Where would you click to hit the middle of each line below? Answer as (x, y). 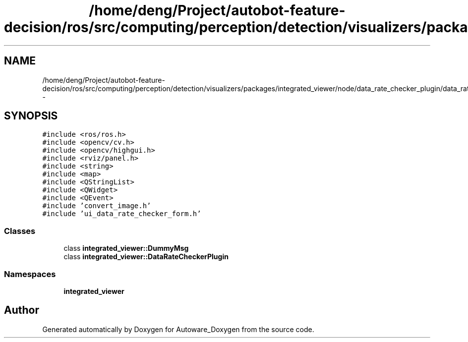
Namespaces (30, 274)
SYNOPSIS (31, 116)
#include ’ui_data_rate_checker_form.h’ (122, 214)
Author (22, 310)
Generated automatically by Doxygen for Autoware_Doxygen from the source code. (178, 329)
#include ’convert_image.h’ (97, 206)
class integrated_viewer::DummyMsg (126, 248)
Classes (20, 231)
